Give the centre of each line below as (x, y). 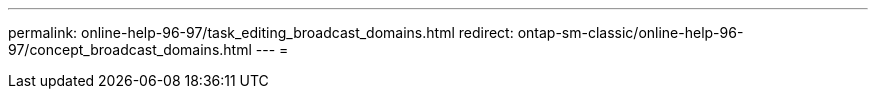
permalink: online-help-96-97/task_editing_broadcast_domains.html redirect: (261, 32)
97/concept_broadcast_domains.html (130, 49)
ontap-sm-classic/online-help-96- (630, 32)
